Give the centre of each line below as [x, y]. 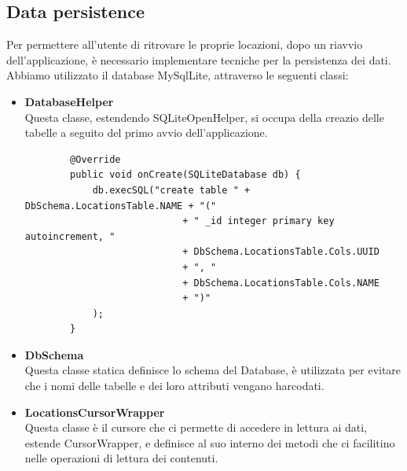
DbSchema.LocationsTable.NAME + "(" [121, 206]
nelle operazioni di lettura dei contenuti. [121, 458]
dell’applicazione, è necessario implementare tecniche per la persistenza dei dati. [199, 59]
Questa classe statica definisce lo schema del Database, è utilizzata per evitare [213, 370]
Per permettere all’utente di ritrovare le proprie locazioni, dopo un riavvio [185, 44]
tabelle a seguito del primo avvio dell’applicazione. [146, 132]
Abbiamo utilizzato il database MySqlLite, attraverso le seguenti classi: [178, 75]
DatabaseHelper [69, 101]
